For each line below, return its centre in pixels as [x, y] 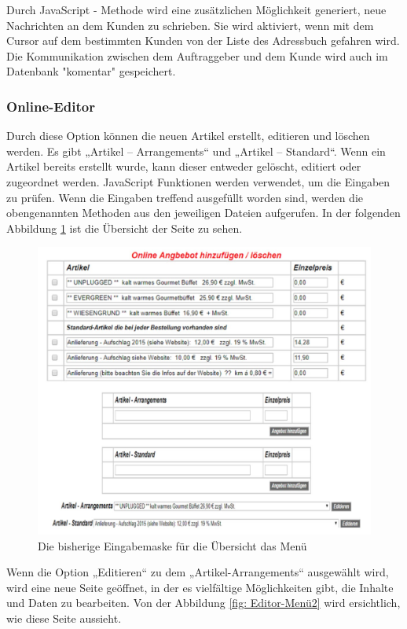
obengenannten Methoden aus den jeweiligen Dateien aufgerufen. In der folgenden [203, 213]
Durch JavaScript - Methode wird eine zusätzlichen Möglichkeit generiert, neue [196, 9]
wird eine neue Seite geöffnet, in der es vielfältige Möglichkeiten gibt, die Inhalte [200, 587]
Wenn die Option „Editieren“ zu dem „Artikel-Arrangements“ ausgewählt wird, [198, 572]
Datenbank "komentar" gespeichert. [91, 71]
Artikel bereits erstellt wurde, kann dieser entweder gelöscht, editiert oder [184, 166]
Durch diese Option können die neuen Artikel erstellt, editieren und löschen [188, 136]
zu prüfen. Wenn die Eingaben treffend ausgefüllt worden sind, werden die [185, 197]
